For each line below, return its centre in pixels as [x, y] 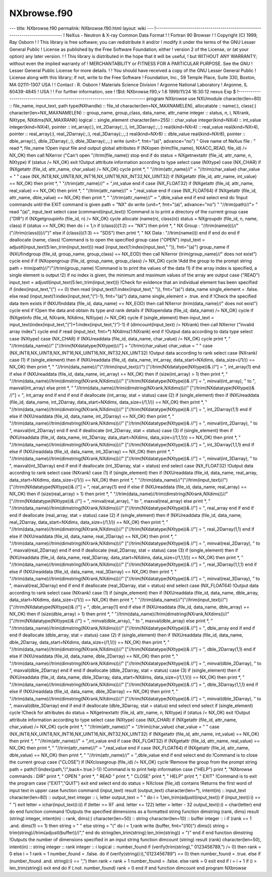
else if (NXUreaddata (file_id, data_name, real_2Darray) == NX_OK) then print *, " [93, 536]
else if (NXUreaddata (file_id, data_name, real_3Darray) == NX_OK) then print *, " [93, 571]
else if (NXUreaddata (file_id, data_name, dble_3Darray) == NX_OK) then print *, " [94, 691]
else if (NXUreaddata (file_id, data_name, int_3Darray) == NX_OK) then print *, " [92, 451]
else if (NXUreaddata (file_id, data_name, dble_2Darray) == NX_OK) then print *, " [94, 656]
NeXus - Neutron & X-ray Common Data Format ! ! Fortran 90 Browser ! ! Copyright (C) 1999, [162, 35]
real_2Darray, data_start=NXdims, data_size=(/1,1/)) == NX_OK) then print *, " [89, 522]
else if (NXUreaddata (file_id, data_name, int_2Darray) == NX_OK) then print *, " [92, 417]
